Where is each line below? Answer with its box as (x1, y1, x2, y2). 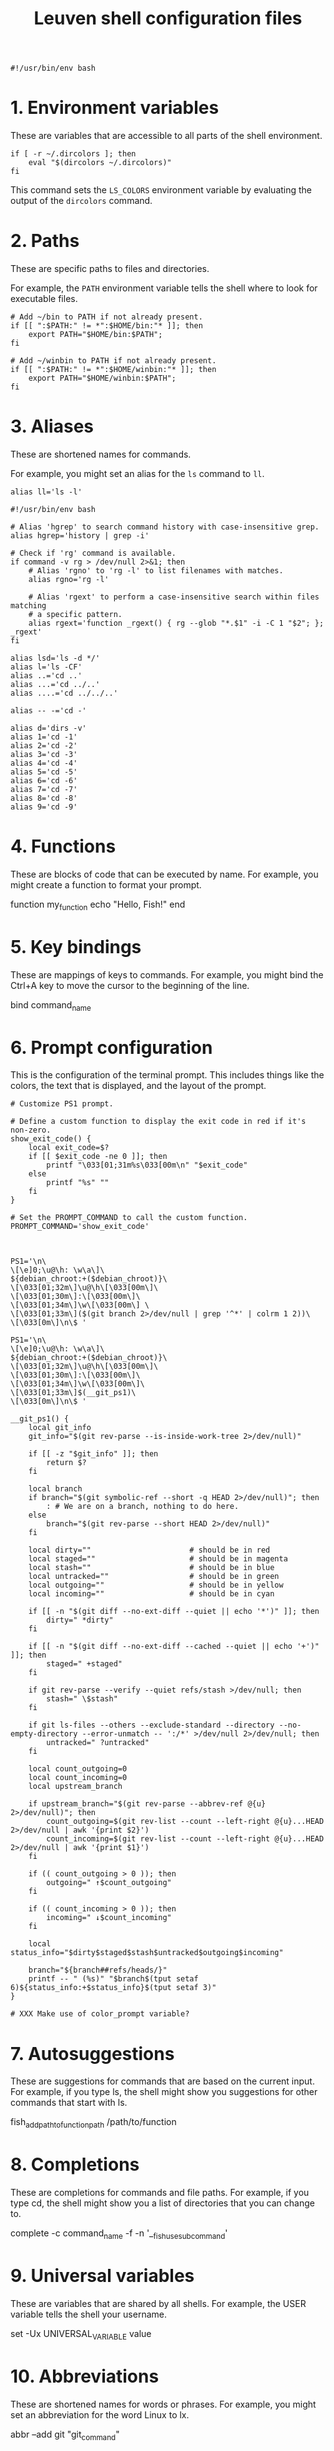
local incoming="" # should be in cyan (28, 1589, 275, 1599)
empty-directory (10, 1729, 78, 1739)
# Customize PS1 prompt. (10, 1099, 114, 1109)
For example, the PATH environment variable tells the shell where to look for (10, 282, 318, 294)
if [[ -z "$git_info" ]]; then (28, 1449, 159, 1459)
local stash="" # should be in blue (28, 1563, 275, 1573)
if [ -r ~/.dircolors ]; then (10, 149, 137, 159)
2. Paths (10, 230, 80, 252)
